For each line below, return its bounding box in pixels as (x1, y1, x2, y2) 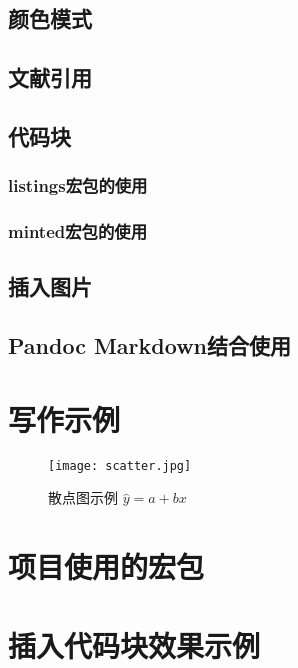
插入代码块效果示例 (8, 624, 261, 665)
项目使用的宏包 (8, 546, 205, 587)
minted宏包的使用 (8, 219, 148, 244)
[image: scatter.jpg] (48, 458, 192, 473)
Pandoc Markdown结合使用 (8, 330, 291, 361)
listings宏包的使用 (8, 173, 148, 198)
